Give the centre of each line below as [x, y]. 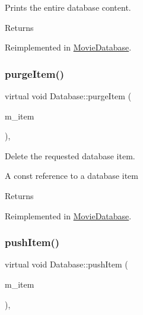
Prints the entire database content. [68, 7]
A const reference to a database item [71, 176]
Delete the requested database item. [70, 155]
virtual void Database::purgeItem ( [68, 96]
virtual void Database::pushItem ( [66, 264]
